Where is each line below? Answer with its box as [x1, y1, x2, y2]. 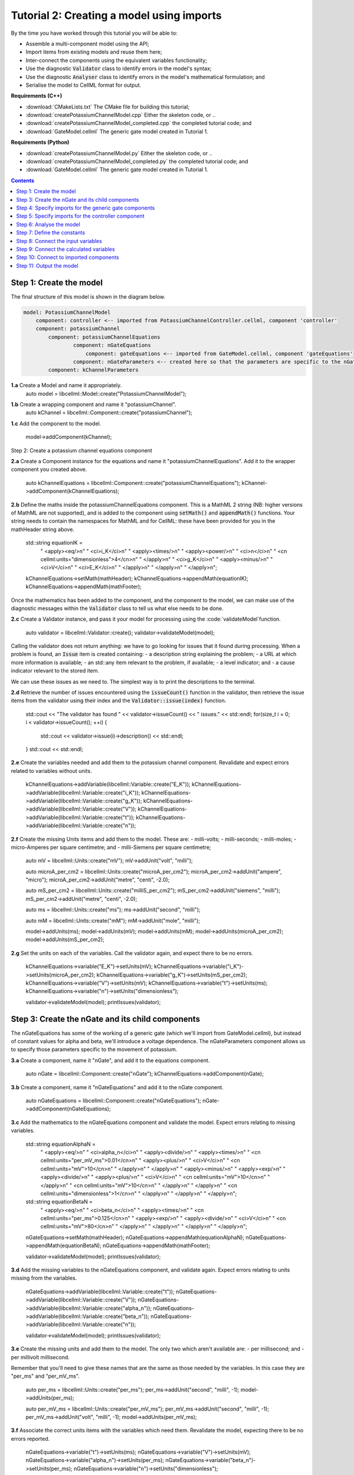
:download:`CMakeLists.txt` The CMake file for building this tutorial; [25, 103, 190, 110]
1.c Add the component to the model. [11, 419, 101, 427]
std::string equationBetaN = [25, 1198, 93, 1205]
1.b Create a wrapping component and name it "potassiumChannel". [11, 401, 176, 408]
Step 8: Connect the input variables [16, 237, 103, 244]
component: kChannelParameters [48, 366, 139, 373]
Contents [11, 177, 35, 184]
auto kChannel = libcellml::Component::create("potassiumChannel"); [25, 409, 193, 416]
